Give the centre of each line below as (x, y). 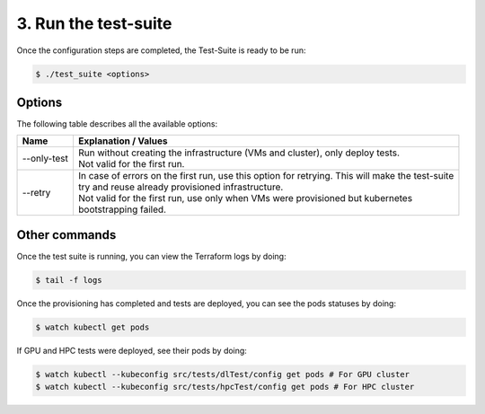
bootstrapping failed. (122, 209)
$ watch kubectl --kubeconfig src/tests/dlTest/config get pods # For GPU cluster (223, 374)
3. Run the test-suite (94, 23)
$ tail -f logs (69, 280)
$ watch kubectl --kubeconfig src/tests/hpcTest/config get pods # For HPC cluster (225, 387)
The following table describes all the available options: (117, 124)
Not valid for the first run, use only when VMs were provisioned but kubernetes (245, 198)
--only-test (45, 159)
